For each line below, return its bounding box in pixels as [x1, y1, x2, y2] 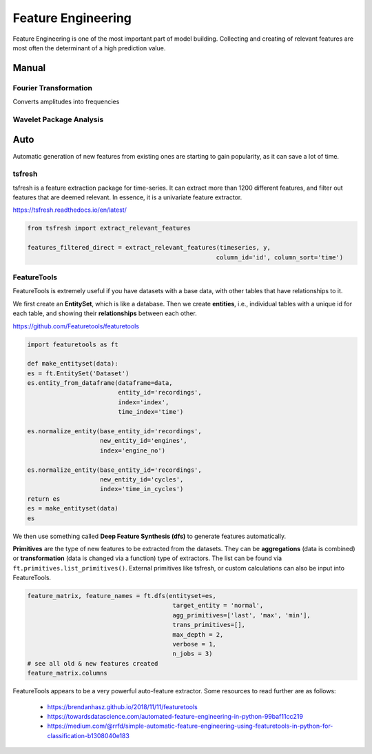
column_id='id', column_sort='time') [216, 253, 344, 261]
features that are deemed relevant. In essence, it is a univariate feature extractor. [12, 193, 242, 201]
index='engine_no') [100, 446, 165, 455]
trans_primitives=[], [172, 621, 246, 629]
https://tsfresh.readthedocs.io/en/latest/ [12, 206, 127, 214]
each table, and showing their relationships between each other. [12, 309, 197, 317]
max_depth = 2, [172, 631, 224, 638]
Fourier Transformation [12, 83, 93, 92]
